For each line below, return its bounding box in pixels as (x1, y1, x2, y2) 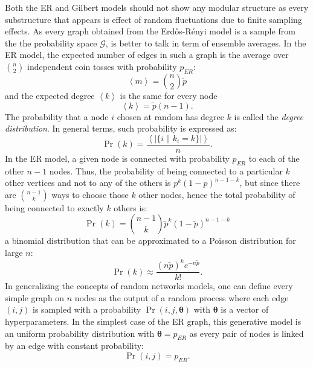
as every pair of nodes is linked (189, 327, 304, 339)
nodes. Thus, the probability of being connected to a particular (49, 164, 283, 177)
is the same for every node (120, 89, 218, 101)
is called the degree (234, 110, 304, 123)
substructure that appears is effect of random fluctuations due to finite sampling (5, 13, 302, 25)
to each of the (248, 152, 300, 164)
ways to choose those (51, 188, 129, 200)
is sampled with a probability (32, 303, 141, 316)
